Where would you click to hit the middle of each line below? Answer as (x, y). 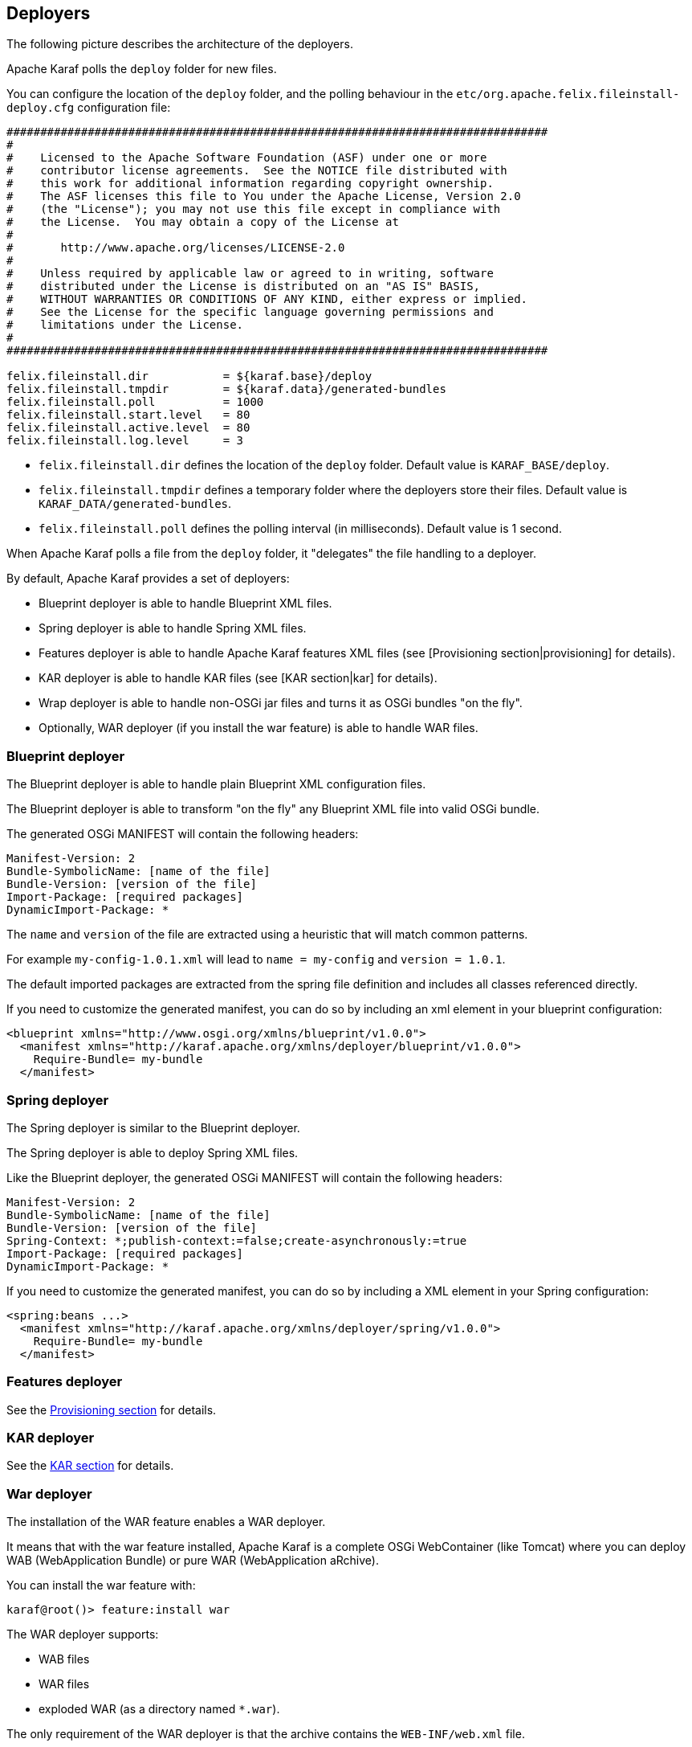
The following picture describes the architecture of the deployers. (180, 44)
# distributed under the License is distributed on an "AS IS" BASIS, (244, 286)
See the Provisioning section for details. (112, 1409)
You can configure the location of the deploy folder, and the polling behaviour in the (230, 94)
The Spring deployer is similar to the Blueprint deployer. (153, 1127)
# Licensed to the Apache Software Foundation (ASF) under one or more (247, 158)
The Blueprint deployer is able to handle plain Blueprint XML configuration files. (216, 784)
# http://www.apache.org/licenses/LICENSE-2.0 (176, 248)
